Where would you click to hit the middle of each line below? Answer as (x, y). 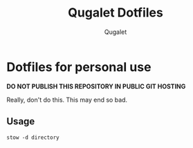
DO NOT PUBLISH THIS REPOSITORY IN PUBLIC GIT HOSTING (96, 86)
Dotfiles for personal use (79, 67)
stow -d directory (33, 137)
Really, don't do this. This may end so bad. (67, 100)
